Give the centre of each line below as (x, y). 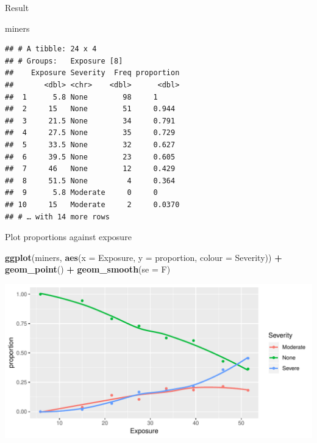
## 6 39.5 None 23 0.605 (90, 157)
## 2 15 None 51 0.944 (90, 109)
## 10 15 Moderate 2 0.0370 (92, 204)
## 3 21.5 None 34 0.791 (90, 121)
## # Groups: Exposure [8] (64, 61)
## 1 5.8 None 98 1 (81, 97)
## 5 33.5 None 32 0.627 (90, 145)
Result (17, 7)
